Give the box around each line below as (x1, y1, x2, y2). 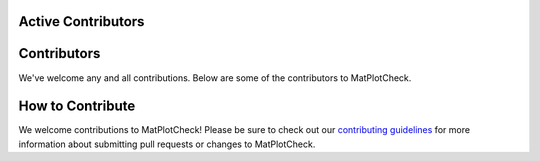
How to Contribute (18, 98, 136, 115)
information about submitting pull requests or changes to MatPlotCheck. (18, 138, 316, 150)
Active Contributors (18, 13, 145, 30)
